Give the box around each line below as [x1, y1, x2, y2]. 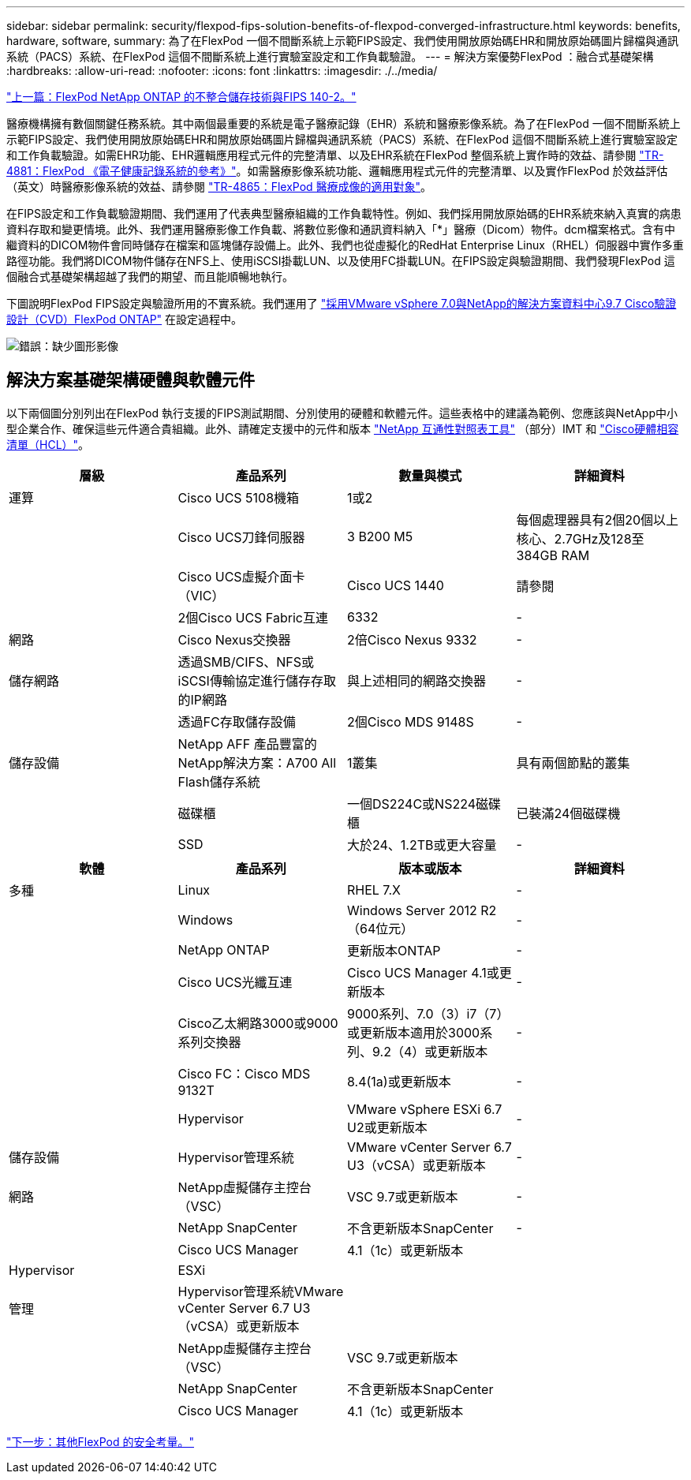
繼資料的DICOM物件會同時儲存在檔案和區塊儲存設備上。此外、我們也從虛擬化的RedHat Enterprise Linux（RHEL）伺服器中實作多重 [6, 238, 684, 252]
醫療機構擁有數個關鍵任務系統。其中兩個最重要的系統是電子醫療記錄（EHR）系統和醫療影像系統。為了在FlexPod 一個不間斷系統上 [6, 117, 681, 130]
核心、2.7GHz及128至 [516, 530, 644, 547]
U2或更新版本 [347, 1119, 428, 1135]
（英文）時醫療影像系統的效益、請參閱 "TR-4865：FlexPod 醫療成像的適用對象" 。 [6, 180, 432, 193]
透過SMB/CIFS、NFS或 [177, 653, 314, 670]
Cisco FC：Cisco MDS [177, 1065, 311, 1082]
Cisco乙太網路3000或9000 [177, 1015, 338, 1031]
